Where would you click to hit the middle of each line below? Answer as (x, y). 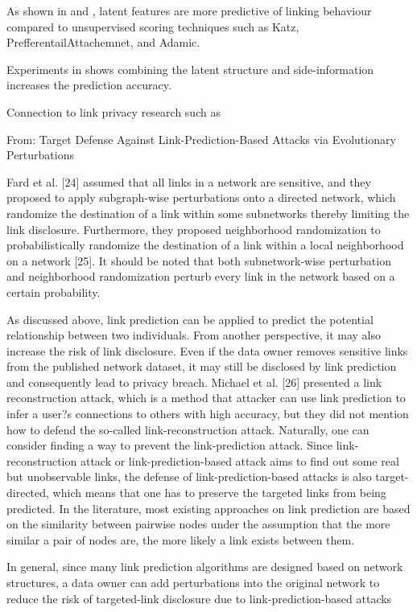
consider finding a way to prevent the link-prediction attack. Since (170, 445)
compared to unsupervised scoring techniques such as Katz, (153, 26)
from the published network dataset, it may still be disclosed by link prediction (202, 366)
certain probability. (54, 292)
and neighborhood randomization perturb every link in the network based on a (201, 276)
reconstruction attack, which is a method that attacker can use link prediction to (206, 398)
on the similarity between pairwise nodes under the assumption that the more (198, 524)
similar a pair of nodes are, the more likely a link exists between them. (181, 539)
